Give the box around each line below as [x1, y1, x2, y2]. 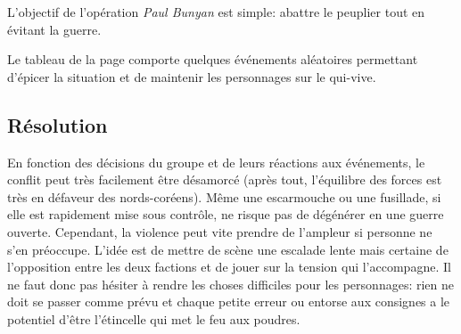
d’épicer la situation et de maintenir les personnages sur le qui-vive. [7, 67, 376, 86]
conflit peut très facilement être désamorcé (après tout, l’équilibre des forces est [7, 170, 442, 189]
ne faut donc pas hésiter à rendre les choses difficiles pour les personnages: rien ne [7, 274, 454, 293]
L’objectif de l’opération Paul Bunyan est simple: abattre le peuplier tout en [7, 3, 425, 20]
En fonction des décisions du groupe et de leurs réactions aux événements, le [7, 152, 425, 171]
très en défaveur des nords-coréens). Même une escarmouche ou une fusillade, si [7, 187, 441, 206]
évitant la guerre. [7, 20, 102, 38]
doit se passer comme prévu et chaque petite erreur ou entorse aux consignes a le [7, 292, 450, 311]
